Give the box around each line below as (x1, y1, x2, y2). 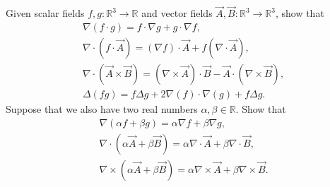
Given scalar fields (6, 6, 85, 20)
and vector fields (141, 6, 213, 20)
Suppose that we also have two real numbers (6, 101, 198, 116)
